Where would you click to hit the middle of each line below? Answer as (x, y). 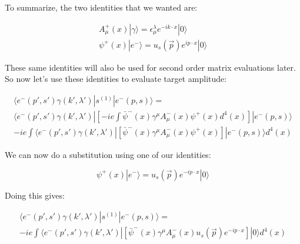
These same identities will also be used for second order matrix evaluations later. (150, 67)
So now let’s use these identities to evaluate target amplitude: (116, 79)
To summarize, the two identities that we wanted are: (101, 7)
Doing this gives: (35, 195)
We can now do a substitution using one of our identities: (108, 154)
